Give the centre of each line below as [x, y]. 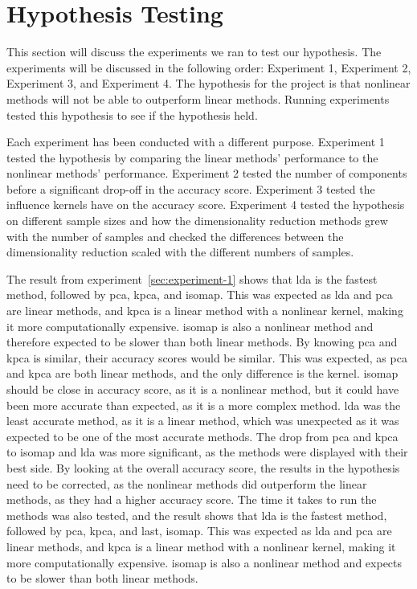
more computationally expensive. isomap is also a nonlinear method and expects [204, 562]
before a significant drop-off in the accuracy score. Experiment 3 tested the [191, 188]
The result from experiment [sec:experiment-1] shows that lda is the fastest [192, 278]
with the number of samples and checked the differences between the [175, 236]
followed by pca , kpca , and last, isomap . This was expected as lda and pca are [199, 531]
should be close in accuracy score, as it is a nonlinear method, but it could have [203, 389]
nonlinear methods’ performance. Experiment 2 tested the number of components [207, 173]
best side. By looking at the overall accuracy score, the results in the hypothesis [203, 467]
